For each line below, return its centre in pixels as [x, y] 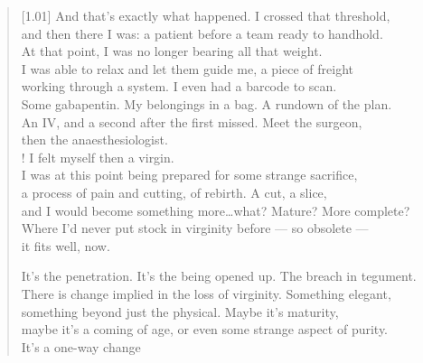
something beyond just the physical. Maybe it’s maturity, [180, 311]
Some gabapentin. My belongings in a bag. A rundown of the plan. [207, 103]
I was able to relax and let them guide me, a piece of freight [188, 68]
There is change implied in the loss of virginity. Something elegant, [206, 293]
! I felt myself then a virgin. [98, 157]
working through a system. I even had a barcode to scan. [179, 86]
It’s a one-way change [81, 346]
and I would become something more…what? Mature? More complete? [216, 210]
